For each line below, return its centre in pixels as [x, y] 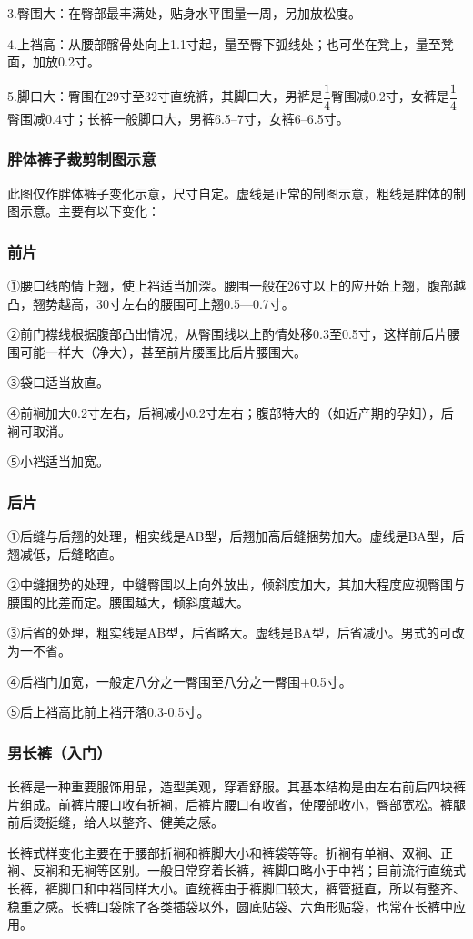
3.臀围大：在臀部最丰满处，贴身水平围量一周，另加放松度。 [184, 13]
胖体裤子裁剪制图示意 [82, 159]
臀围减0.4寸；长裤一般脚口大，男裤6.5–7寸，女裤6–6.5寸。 [178, 118]
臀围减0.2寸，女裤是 [390, 96]
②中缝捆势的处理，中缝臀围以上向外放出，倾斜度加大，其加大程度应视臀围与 [236, 584]
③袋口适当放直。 [58, 382]
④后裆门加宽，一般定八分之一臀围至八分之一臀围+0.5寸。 [180, 681]
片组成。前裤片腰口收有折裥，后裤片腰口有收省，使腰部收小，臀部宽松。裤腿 [236, 804]
